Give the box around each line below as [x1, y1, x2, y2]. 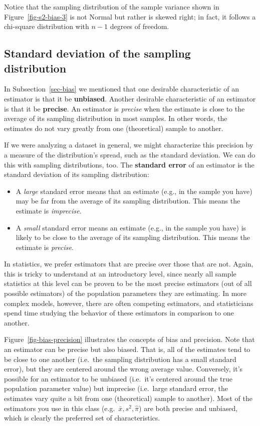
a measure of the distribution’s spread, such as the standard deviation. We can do [4, 149, 255, 159]
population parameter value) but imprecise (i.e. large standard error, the [4, 383, 228, 393]
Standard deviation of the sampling [4, 45, 191, 61]
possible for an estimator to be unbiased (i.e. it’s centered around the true [4, 373, 232, 383]
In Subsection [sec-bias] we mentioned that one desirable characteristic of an [4, 83, 239, 94]
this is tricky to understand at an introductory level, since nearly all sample [4, 268, 236, 278]
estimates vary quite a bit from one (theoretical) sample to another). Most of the [4, 393, 252, 403]
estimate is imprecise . [16, 205, 82, 215]
